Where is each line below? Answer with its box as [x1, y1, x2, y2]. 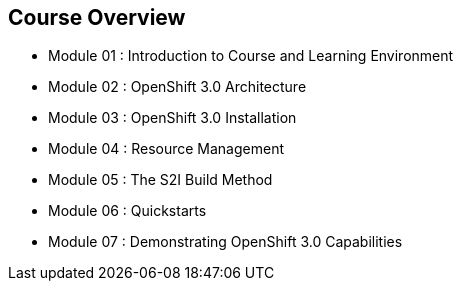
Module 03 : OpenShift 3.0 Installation [48, 109, 297, 127]
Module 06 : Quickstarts [48, 202, 207, 220]
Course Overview [8, 5, 186, 30]
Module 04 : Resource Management [48, 140, 284, 158]
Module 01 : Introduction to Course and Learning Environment [48, 47, 454, 65]
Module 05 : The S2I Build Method [48, 171, 273, 189]
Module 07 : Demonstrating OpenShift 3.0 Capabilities [48, 233, 403, 251]
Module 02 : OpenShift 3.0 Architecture [48, 78, 307, 96]
